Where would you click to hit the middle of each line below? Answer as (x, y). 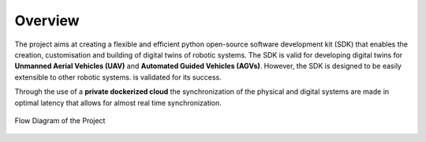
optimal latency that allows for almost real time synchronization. (118, 103)
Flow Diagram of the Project (60, 120)
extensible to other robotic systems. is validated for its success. (118, 77)
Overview (47, 21)
